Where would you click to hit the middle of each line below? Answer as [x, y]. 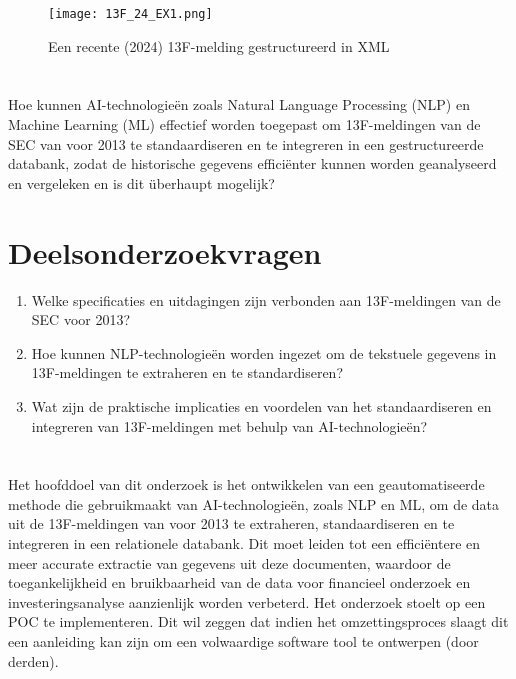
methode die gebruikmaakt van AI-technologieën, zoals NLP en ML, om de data [254, 503]
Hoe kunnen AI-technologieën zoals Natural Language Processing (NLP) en [239, 104]
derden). [33, 660]
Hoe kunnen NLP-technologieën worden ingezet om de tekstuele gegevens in [264, 352]
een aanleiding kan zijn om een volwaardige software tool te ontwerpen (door [243, 641]
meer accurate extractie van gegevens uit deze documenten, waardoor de [229, 562]
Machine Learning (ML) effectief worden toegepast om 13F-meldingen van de [244, 124]
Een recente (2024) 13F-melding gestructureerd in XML [219, 45]
